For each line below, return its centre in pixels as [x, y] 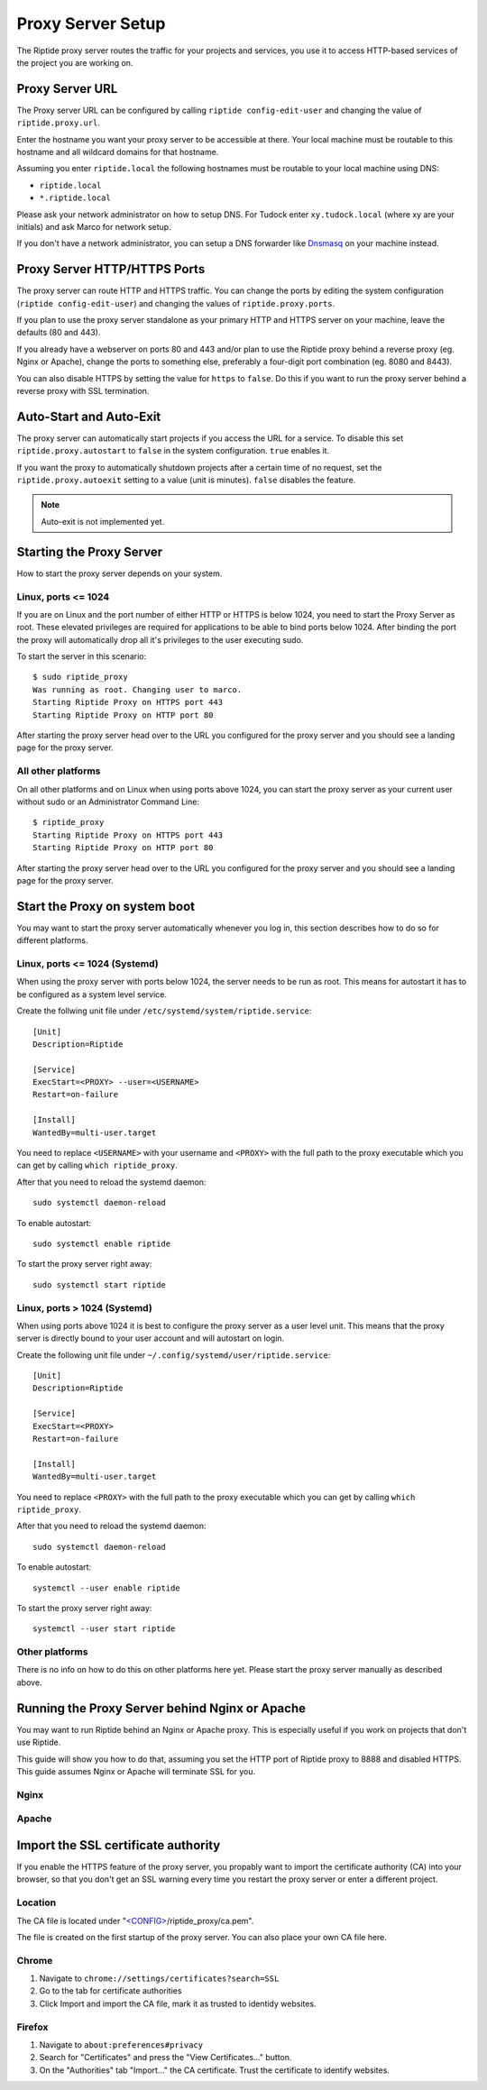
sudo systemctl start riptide [100, 1284]
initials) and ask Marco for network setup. [94, 226]
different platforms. [52, 940]
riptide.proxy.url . [59, 123]
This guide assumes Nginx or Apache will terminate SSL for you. [136, 1771]
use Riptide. [39, 1742]
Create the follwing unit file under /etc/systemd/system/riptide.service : [164, 1011]
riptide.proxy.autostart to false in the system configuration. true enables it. [173, 451]
